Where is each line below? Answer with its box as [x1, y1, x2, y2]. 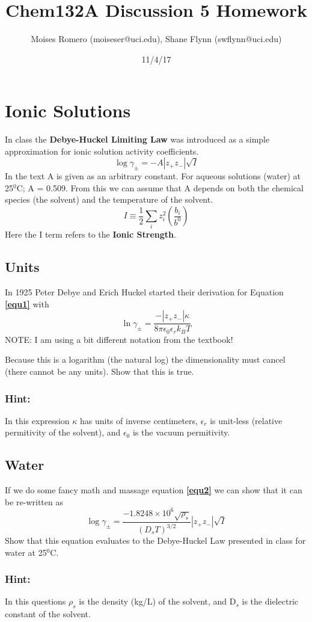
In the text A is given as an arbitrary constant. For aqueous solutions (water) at [5, 170, 301, 182]
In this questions [5, 595, 66, 608]
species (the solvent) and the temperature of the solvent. [5, 193, 213, 206]
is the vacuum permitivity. [132, 426, 230, 439]
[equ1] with [5, 297, 49, 310]
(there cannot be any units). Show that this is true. [5, 365, 194, 377]
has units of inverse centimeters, [80, 414, 198, 426]
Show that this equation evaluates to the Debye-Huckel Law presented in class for [5, 534, 306, 547]
